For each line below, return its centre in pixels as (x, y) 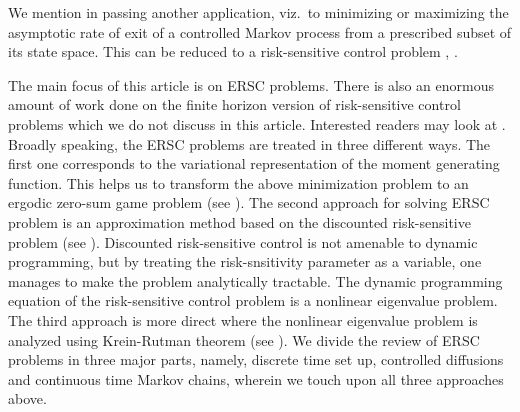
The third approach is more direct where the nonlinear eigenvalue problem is (243, 319)
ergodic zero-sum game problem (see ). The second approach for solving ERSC (249, 202)
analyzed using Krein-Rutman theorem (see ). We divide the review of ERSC (244, 339)
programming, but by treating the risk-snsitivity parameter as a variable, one (245, 261)
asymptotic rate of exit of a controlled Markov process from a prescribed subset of (260, 31)
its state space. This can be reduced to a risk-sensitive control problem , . (233, 51)
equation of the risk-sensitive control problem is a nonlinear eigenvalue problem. (253, 300)
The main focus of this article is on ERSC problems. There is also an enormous (251, 84)
